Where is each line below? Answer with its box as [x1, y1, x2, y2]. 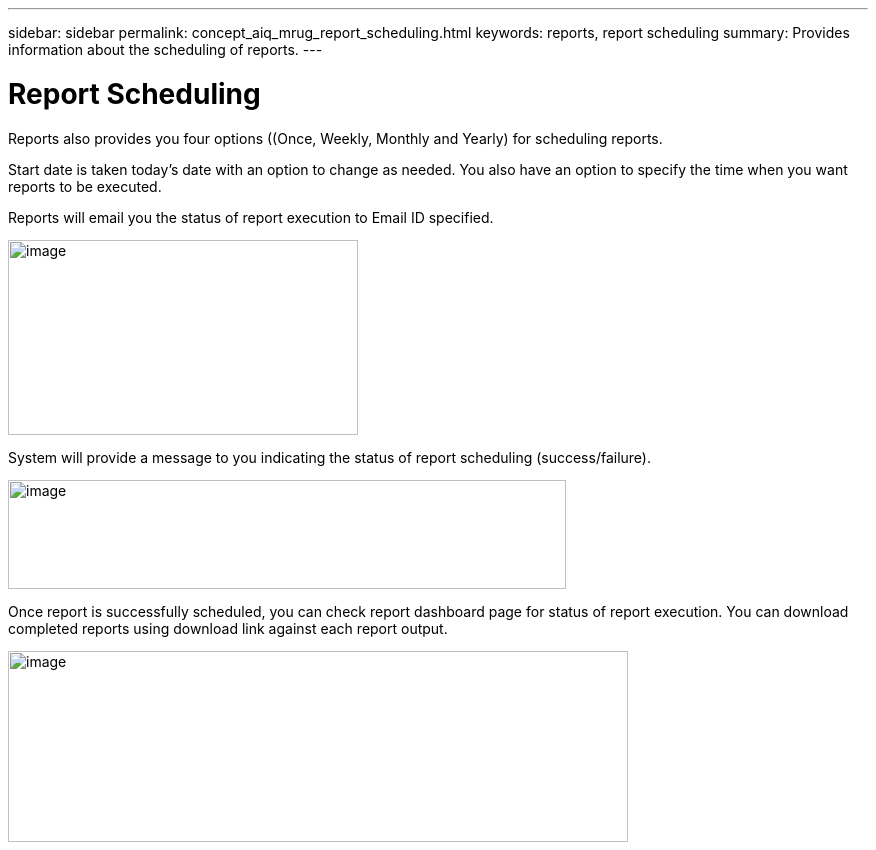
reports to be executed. [8, 177, 162, 195]
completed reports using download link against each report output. [8, 619, 448, 637]
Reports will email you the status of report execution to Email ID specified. [8, 208, 494, 226]
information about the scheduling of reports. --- [8, 41, 323, 58]
